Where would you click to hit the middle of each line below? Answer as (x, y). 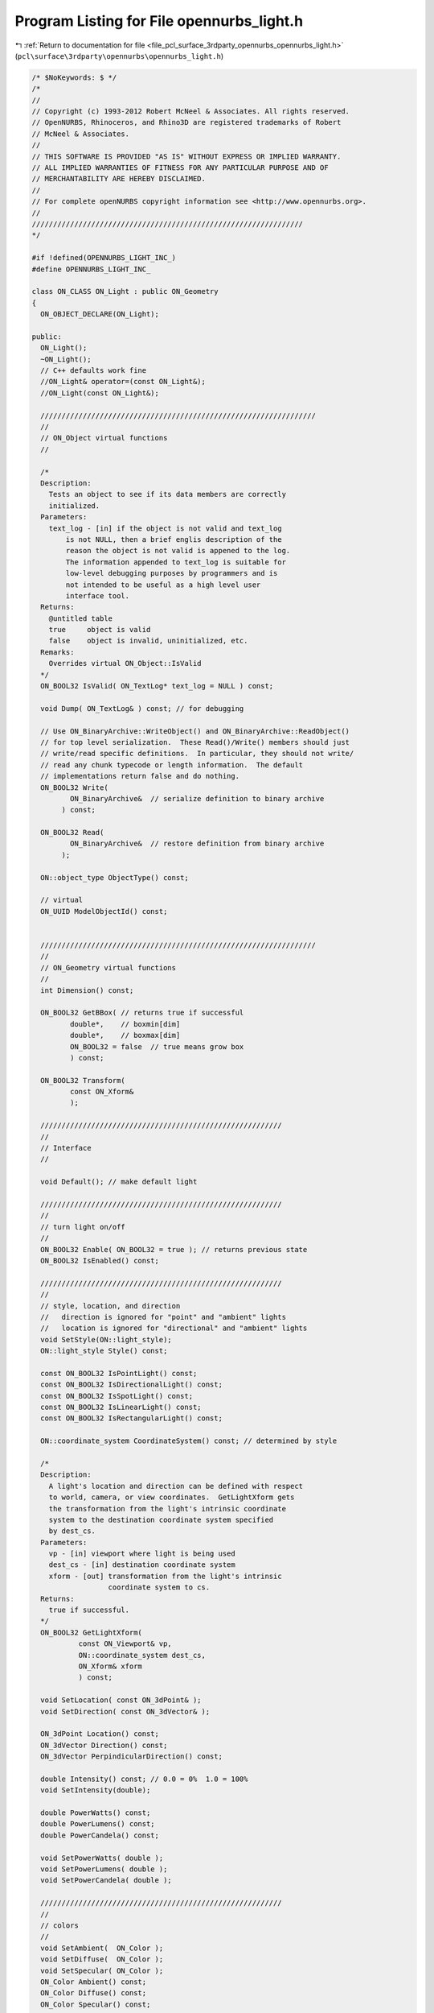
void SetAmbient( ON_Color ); (102, 1948)
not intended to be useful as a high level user (163, 585)
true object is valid (100, 630)
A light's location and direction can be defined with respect (176, 1486)
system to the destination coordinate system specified (161, 1519)
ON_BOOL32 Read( (72, 833)
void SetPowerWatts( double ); (102, 1858)
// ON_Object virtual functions (104, 438)
